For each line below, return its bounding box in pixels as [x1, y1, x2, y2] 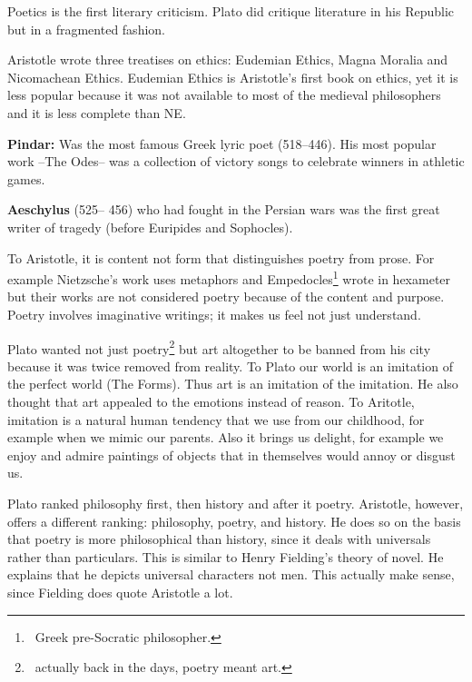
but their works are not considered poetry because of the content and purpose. [7, 287, 445, 306]
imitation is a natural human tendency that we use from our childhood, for [7, 410, 425, 429]
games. [7, 169, 45, 188]
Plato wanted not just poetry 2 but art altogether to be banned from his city [7, 336, 431, 358]
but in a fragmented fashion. [7, 19, 165, 38]
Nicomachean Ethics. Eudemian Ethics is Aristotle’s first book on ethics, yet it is [7, 67, 458, 86]
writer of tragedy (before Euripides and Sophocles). [7, 217, 293, 236]
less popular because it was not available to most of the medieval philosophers [7, 85, 441, 104]
